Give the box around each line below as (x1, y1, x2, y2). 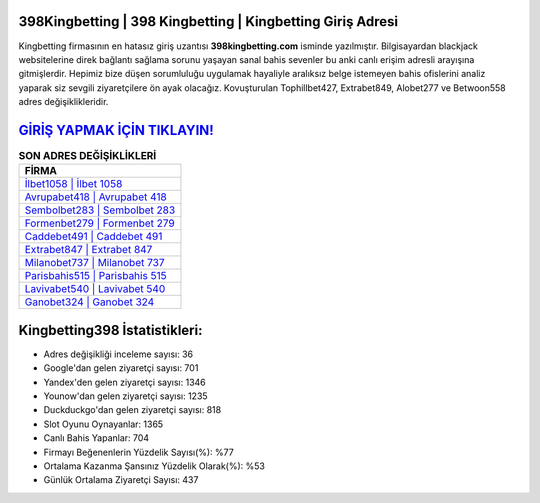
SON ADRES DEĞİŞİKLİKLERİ (18, 149, 157, 163)
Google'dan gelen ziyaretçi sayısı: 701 (43, 362, 199, 374)
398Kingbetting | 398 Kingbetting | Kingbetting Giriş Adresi (18, 13, 399, 30)
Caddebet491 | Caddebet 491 (24, 230, 163, 244)
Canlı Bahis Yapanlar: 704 (43, 432, 150, 444)
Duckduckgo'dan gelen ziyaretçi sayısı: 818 (43, 404, 222, 416)
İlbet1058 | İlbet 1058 (24, 177, 123, 191)
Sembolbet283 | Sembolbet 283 (24, 203, 176, 217)
